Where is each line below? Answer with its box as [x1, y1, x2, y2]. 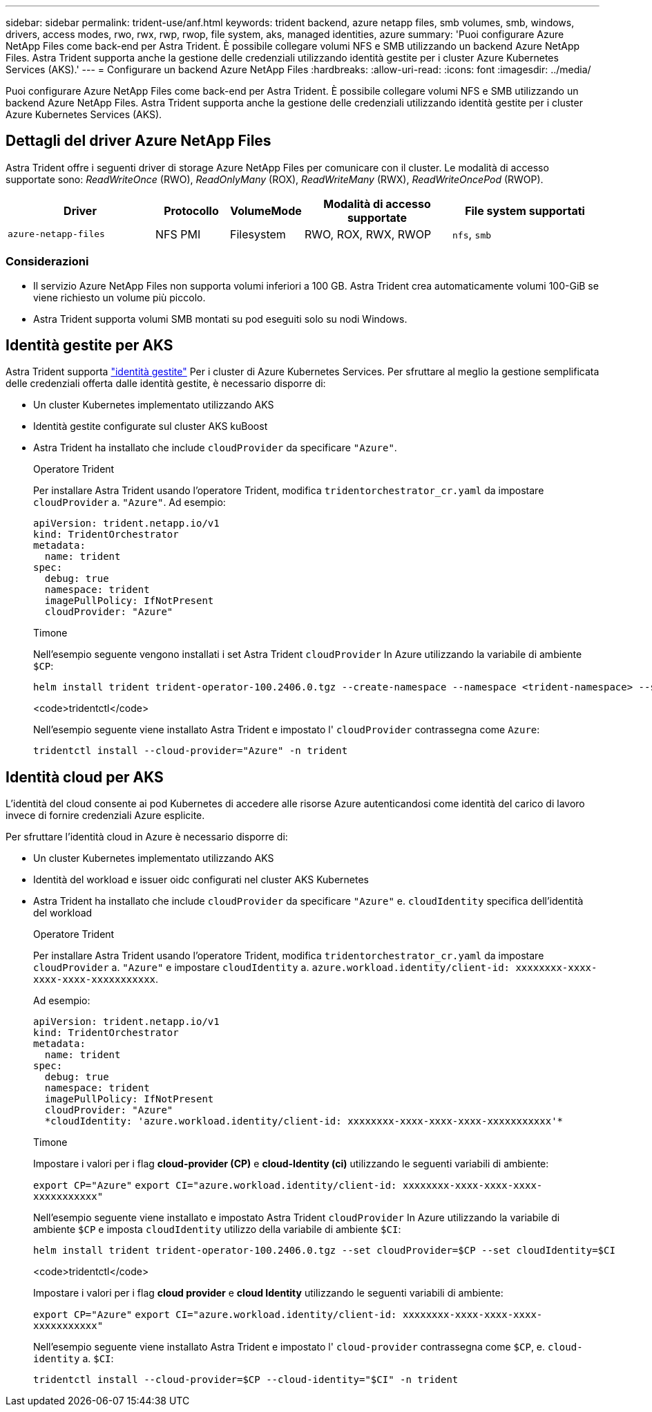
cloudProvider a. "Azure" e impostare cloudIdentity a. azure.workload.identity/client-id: [33, 961, 510, 974]
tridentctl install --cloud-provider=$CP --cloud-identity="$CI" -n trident [33, 1374, 459, 1386]
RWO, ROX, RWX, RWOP [305, 227, 432, 241]
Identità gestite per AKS [6, 337, 173, 355]
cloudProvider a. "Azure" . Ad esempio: [33, 496, 226, 509]
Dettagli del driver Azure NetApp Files [6, 132, 271, 150]
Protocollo [164, 203, 219, 218]
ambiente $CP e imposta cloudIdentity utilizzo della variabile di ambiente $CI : [33, 1223, 401, 1236]
